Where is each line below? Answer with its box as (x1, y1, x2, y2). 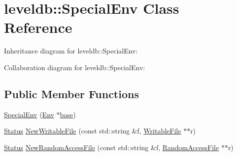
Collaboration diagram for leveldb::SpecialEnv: (4, 62, 145, 72)
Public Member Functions (4, 86, 139, 101)
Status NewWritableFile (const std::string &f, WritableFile (4, 126, 181, 136)
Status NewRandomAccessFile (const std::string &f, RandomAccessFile (4, 142, 219, 152)
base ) (60, 109, 76, 119)
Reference (4, 17, 72, 37)
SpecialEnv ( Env (4, 109, 54, 119)
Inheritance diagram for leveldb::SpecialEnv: (4, 46, 138, 56)
